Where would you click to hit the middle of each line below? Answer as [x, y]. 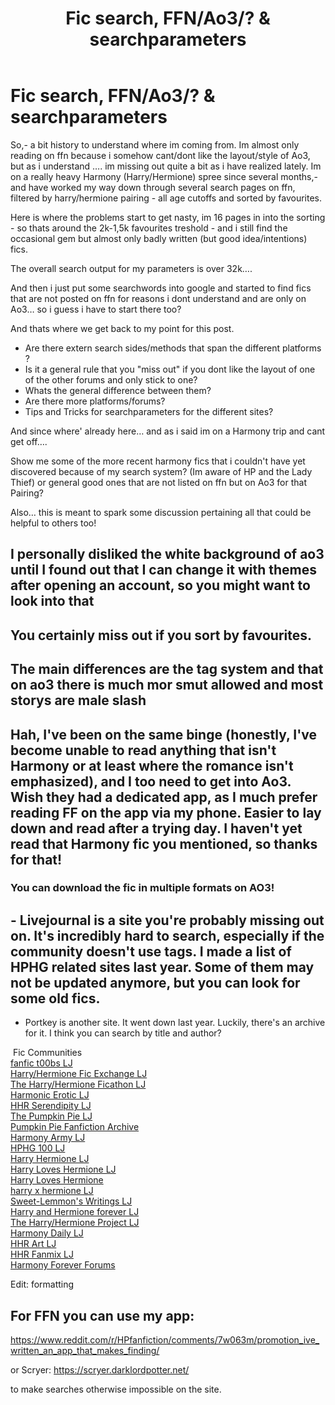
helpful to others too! [53, 523]
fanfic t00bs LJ [41, 1063]
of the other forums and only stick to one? [111, 379]
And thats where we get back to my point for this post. [122, 328]
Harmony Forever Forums [63, 1265]
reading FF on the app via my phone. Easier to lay [166, 812]
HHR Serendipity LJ [51, 1106]
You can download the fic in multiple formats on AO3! [142, 888]
